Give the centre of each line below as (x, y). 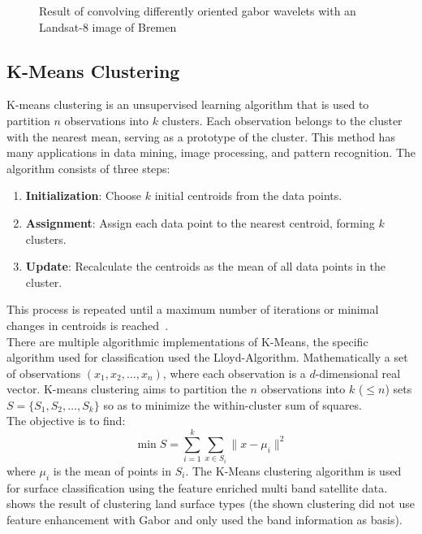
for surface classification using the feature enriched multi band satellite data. (197, 487)
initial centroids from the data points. (248, 195)
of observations (44, 373)
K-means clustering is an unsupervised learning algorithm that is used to (188, 104)
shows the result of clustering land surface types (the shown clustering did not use (211, 504)
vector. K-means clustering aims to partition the (127, 389)
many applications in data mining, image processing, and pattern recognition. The (211, 152)
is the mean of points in (112, 470)
